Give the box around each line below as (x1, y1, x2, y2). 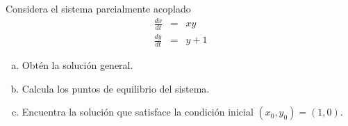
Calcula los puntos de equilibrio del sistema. (22, 81, 210, 95)
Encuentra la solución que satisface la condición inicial (22, 104, 254, 119)
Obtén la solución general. (22, 58, 133, 72)
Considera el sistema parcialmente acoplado (6, 1, 191, 15)
